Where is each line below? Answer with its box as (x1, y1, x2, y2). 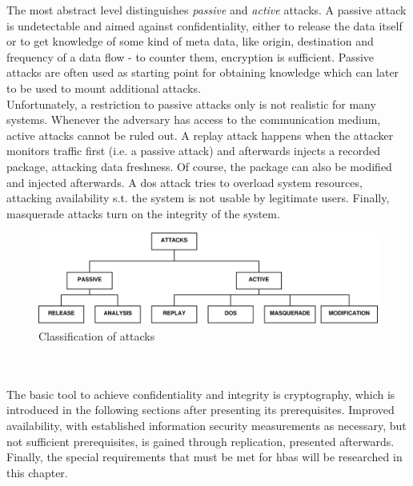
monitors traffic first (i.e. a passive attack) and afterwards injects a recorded (6, 142, 380, 159)
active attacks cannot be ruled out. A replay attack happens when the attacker (6, 126, 394, 143)
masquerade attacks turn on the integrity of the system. (6, 205, 280, 221)
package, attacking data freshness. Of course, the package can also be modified (6, 157, 392, 174)
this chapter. (6, 464, 68, 480)
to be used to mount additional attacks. (6, 79, 201, 96)
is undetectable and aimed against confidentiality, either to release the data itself (6, 17, 403, 34)
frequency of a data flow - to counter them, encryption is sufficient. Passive (6, 48, 375, 65)
